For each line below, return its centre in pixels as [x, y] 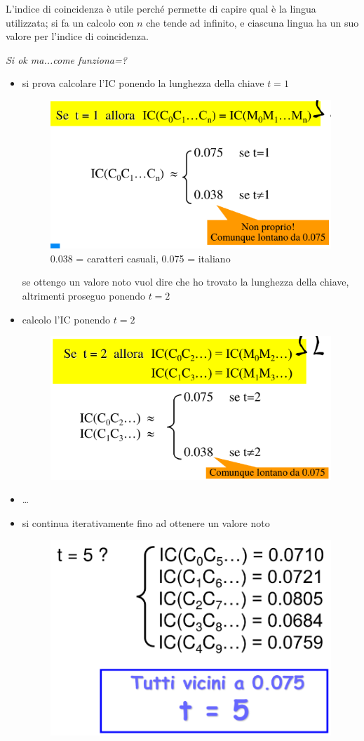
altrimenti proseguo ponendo [83, 296]
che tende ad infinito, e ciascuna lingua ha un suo [252, 22]
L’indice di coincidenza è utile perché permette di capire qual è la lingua [161, 8]
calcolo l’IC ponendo [66, 319]
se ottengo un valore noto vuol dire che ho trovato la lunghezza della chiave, [186, 282]
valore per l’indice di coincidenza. [77, 36]
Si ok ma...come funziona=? [66, 59]
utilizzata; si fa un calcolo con [70, 22]
